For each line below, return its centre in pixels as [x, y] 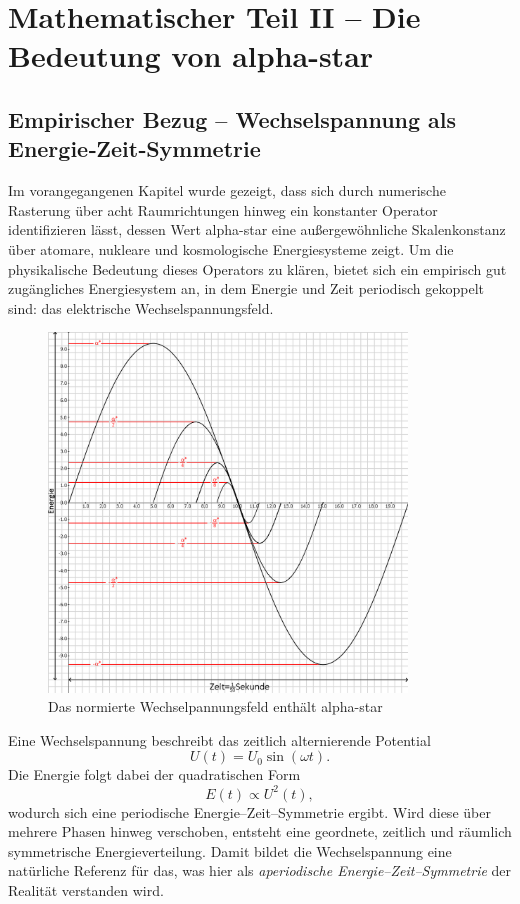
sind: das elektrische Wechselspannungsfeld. [141, 307]
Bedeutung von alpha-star [191, 55]
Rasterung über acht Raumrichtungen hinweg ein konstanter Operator [223, 209]
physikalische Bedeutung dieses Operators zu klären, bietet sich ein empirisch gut [257, 268]
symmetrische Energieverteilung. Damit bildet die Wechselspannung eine [230, 850]
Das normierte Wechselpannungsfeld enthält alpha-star [215, 706]
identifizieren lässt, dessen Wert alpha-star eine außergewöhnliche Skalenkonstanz [257, 229]
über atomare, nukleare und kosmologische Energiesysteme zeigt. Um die [231, 248]
